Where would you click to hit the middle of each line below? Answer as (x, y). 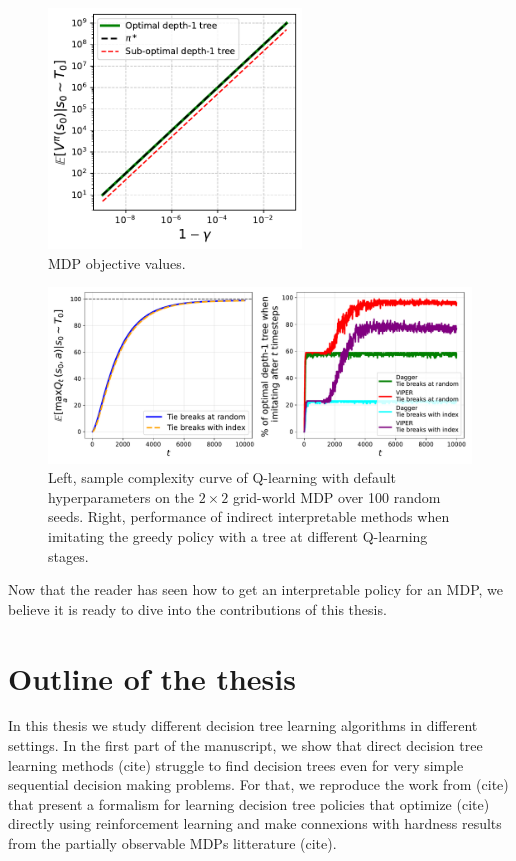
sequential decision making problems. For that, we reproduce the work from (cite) (258, 784)
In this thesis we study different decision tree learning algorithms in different (243, 725)
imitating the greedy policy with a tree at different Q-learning (238, 535)
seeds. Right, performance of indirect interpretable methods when (249, 516)
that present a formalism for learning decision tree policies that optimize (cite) (249, 803)
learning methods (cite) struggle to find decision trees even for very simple (236, 764)
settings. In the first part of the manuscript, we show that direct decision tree (245, 745)
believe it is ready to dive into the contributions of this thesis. (197, 608)
